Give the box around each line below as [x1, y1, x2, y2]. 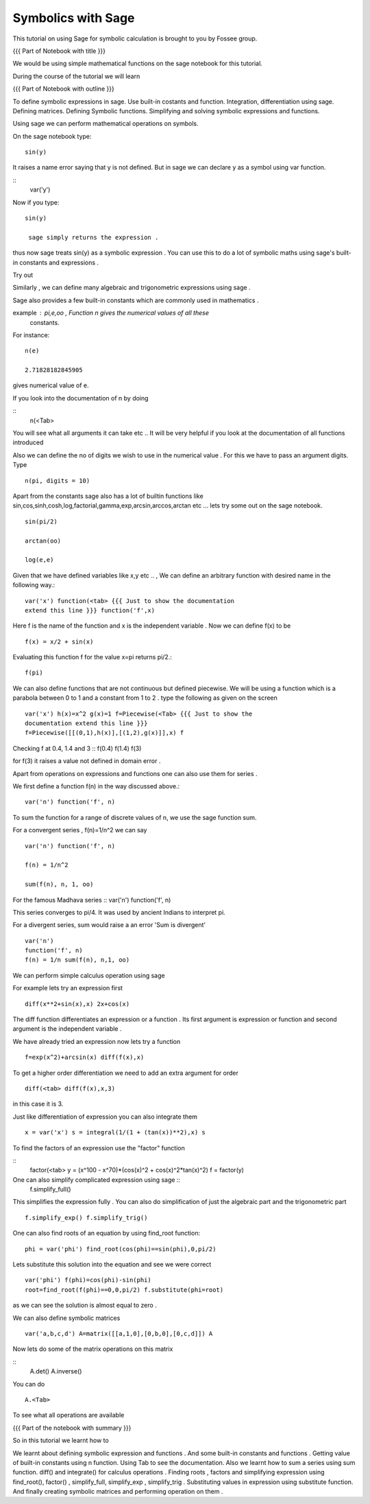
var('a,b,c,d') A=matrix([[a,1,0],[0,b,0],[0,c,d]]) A [25, 1330, 213, 1337]
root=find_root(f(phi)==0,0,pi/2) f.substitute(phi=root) [25, 1286, 224, 1294]
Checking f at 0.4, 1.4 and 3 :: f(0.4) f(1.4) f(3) [12, 744, 142, 752]
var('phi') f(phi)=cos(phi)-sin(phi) [25, 1276, 152, 1284]
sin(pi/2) [25, 517, 58, 525]
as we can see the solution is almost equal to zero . [12, 1301, 157, 1310]
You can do [12, 1380, 45, 1388]
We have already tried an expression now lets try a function [12, 1037, 181, 1045]
